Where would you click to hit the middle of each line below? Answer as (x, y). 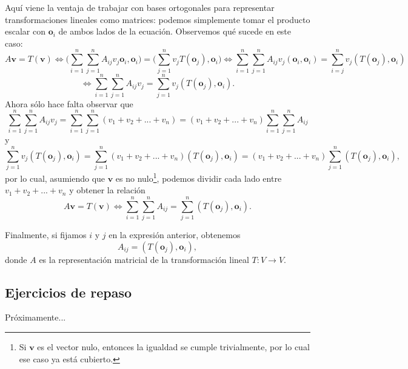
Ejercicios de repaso (69, 292)
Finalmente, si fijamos (46, 235)
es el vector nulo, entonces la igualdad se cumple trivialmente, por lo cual (173, 347)
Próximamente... (35, 317)
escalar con (25, 31)
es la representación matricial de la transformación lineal (144, 259)
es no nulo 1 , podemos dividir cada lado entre (199, 177)
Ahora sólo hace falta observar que (69, 103)
